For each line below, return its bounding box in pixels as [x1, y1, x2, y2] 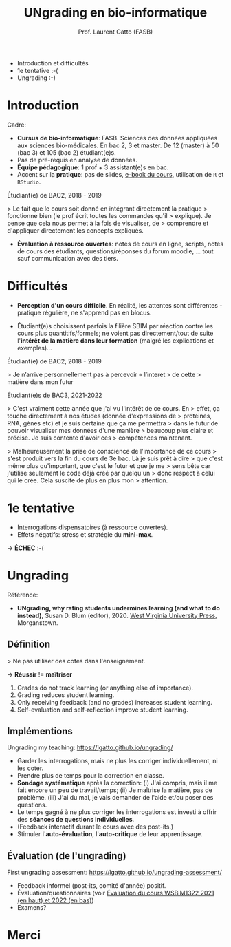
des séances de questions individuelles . [16, 816, 135, 824]
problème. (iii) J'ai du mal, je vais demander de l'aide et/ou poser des [16, 794, 214, 802]
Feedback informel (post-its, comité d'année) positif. [16, 882, 166, 890]
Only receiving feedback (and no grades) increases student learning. [16, 698, 213, 706]
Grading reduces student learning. [16, 690, 115, 699]
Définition [7, 639, 50, 650]
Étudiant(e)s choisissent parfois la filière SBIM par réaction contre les [16, 321, 213, 330]
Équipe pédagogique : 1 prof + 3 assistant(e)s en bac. [16, 163, 169, 171]
